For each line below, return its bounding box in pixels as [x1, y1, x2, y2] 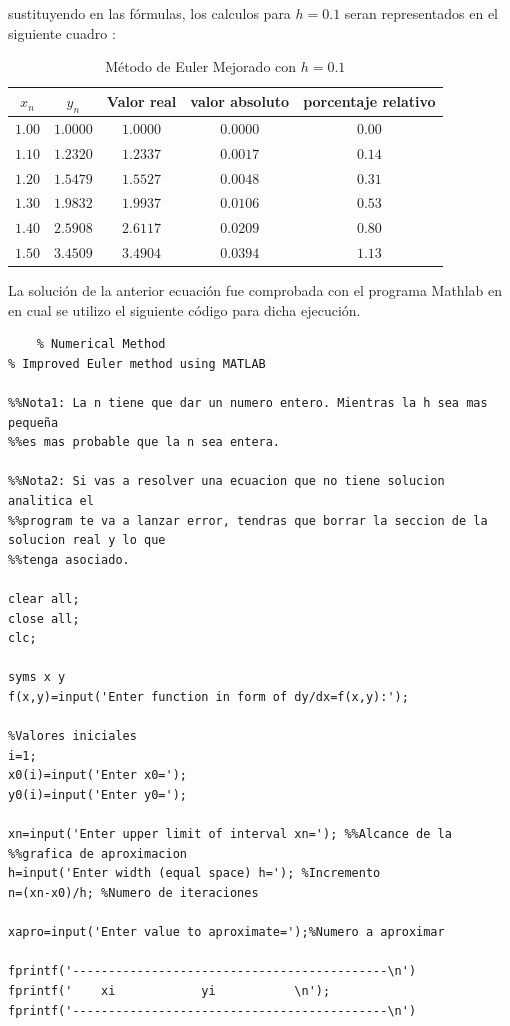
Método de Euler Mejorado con [105, 56, 297, 77]
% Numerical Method [36, 337, 166, 352]
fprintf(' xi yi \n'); [8, 983, 331, 998]
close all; [8, 611, 80, 626]
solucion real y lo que [8, 533, 166, 548]
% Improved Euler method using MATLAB [8, 356, 266, 371]
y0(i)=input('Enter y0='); [8, 787, 187, 802]
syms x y [8, 670, 66, 685]
